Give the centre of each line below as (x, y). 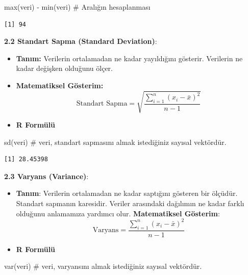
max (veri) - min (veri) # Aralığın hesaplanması (77, 7)
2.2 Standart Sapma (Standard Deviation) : (81, 41)
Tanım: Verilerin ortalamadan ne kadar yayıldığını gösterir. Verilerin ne (129, 58)
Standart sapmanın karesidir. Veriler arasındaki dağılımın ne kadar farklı (130, 203)
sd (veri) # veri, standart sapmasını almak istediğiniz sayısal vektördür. (115, 142)
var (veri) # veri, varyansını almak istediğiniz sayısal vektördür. (103, 266)
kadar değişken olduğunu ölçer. (64, 68)
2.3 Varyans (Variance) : (46, 176)
